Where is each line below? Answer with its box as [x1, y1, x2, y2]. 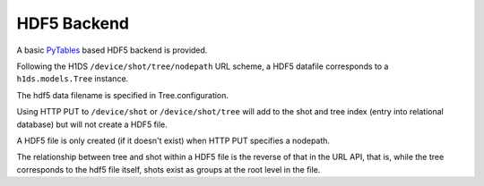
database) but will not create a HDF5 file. [16, 119, 168, 130]
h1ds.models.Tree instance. [16, 73, 129, 84]
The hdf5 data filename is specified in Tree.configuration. [16, 89, 229, 100]
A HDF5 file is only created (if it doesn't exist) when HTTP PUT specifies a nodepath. [16, 135, 331, 146]
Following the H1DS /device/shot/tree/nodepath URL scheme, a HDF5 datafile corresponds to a [16, 61, 389, 72]
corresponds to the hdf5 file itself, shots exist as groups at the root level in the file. [16, 164, 321, 174]
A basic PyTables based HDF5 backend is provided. [16, 45, 208, 55]
